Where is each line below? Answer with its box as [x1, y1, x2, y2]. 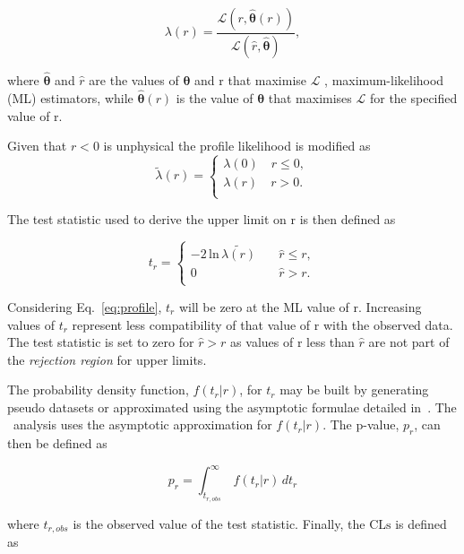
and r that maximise [194, 71, 307, 90]
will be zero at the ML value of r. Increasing [178, 297, 422, 316]
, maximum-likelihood [324, 71, 444, 90]
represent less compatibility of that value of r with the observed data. [72, 315, 453, 333]
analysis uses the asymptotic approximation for [13, 415, 272, 434]
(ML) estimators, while [7, 88, 133, 107]
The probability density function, [7, 380, 189, 399]
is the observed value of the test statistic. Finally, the [73, 514, 365, 532]
